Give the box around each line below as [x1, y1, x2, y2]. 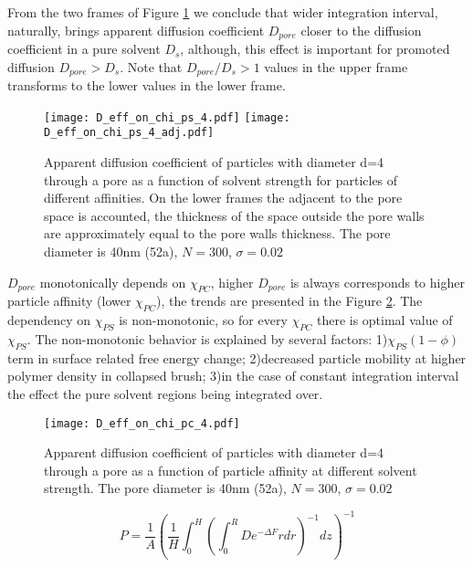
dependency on [7, 310, 91, 330]
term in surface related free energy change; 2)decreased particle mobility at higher [7, 348, 467, 367]
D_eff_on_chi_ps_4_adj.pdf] [44, 126, 215, 140]
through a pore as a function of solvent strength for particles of [44, 170, 398, 189]
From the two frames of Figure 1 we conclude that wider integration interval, [7, 3, 438, 21]
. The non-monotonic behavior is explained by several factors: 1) [26, 329, 388, 348]
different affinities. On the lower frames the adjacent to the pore [44, 188, 403, 207]
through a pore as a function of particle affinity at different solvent [44, 460, 417, 479]
